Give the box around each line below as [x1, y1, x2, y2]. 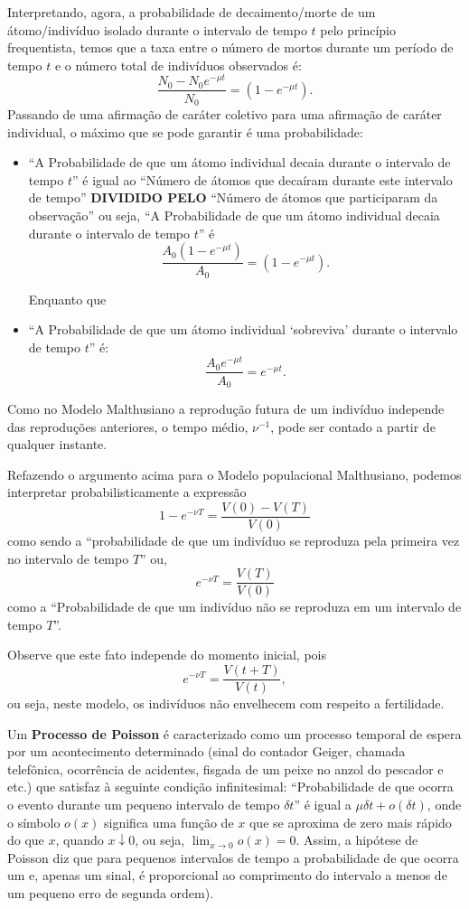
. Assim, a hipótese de [295, 830, 418, 849]
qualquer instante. [7, 435, 108, 454]
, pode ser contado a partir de [270, 417, 436, 436]
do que [7, 830, 44, 849]
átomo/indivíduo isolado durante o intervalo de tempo [7, 20, 307, 39]
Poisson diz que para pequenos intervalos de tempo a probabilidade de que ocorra [7, 848, 459, 867]
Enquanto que [28, 289, 107, 308]
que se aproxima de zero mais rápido [249, 812, 452, 831]
